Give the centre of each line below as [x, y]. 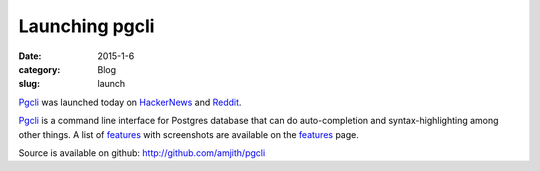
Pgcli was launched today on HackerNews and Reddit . [130, 102]
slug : [29, 84]
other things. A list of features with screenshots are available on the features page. [188, 134]
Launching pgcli [86, 26]
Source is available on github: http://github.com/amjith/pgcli [142, 152]
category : [39, 69]
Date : [30, 56]
